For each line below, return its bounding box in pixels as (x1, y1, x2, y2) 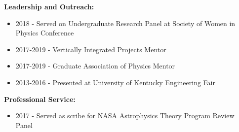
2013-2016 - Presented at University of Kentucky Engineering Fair (15, 77, 215, 87)
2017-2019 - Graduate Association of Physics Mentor (15, 61, 175, 71)
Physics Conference (15, 28, 74, 38)
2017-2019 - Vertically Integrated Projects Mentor (15, 44, 166, 54)
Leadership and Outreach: (4, 1, 94, 11)
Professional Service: (4, 94, 76, 104)
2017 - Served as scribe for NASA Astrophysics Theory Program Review (15, 110, 235, 121)
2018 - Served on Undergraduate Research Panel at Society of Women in (15, 18, 236, 28)
